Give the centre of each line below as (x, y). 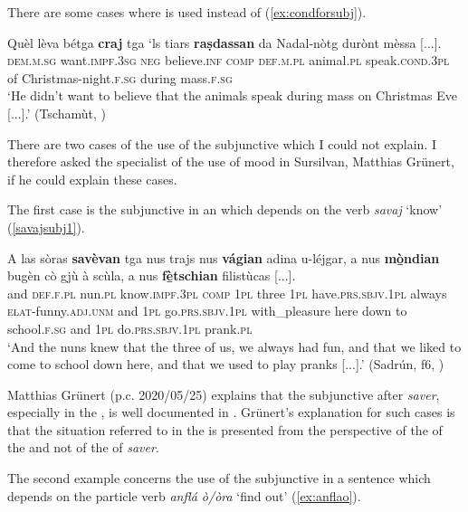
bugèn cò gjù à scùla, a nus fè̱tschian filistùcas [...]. (152, 275)
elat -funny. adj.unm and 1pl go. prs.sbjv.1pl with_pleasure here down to (207, 311)
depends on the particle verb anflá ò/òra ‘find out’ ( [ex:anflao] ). (184, 495)
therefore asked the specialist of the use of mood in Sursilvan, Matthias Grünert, (231, 161)
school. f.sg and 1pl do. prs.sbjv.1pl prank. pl (130, 328)
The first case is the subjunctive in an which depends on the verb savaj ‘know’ (225, 209)
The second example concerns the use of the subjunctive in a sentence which (219, 478)
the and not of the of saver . (83, 447)
